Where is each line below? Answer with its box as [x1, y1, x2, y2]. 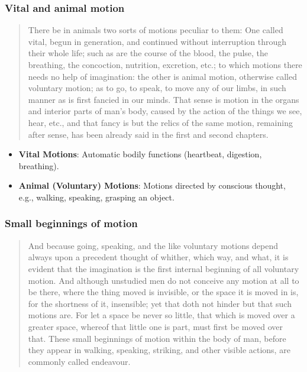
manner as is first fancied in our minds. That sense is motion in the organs [28, 93, 299, 105]
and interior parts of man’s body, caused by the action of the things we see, [28, 105, 302, 117]
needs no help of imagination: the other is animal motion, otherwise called [28, 70, 297, 82]
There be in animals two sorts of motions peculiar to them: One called [28, 24, 283, 36]
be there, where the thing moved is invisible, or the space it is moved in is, [28, 286, 299, 298]
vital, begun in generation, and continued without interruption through [28, 35, 287, 47]
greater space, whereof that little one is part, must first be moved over [28, 320, 283, 332]
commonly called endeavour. [28, 355, 131, 367]
